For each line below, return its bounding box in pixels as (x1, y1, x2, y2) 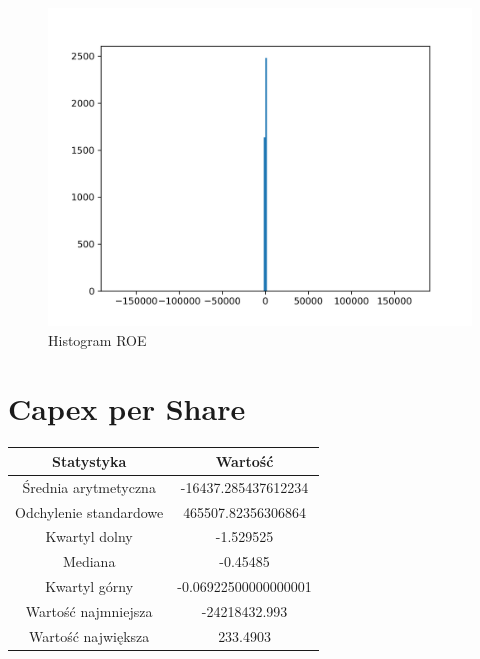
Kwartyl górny (45, 576, 134, 597)
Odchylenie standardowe (15, 501, 164, 522)
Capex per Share (8, 388, 246, 429)
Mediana (62, 551, 116, 572)
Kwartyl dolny (45, 526, 133, 547)
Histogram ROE (48, 329, 147, 350)
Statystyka (51, 450, 127, 471)
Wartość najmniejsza (25, 600, 153, 621)
